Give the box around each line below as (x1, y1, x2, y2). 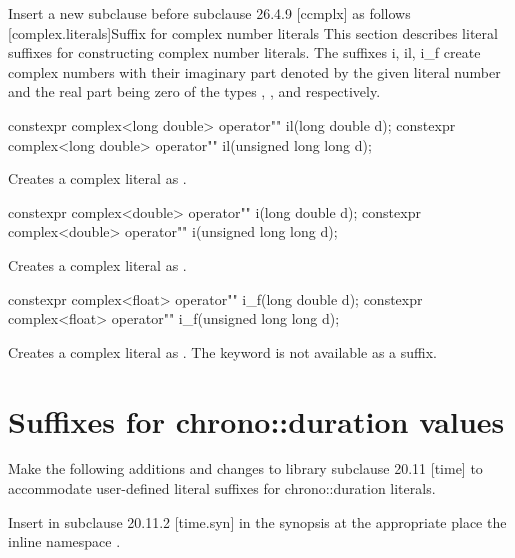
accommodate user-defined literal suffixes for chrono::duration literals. (8, 478, 436, 499)
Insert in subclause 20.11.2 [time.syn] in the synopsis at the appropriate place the (8, 511, 507, 532)
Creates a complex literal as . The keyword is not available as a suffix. (8, 341, 437, 362)
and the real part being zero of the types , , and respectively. (8, 81, 381, 102)
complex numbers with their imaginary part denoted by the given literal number (8, 61, 501, 82)
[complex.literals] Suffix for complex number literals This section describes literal (8, 22, 498, 43)
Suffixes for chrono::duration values (8, 400, 505, 441)
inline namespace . (8, 531, 121, 552)
